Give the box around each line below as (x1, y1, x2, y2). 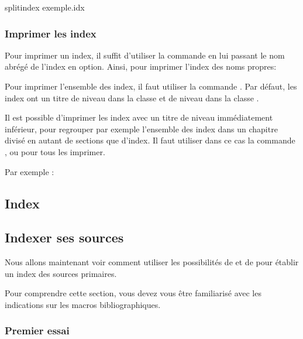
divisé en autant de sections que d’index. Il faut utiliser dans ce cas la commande (5, 134, 295, 146)
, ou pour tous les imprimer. (5, 145, 105, 157)
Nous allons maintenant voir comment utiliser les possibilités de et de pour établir (5, 256, 299, 268)
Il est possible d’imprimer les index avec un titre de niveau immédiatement (5, 111, 273, 124)
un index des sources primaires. (5, 267, 117, 279)
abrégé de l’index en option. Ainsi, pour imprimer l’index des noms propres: (5, 60, 277, 73)
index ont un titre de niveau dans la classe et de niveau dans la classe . (5, 91, 259, 104)
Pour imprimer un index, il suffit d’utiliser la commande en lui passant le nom (5, 49, 285, 61)
